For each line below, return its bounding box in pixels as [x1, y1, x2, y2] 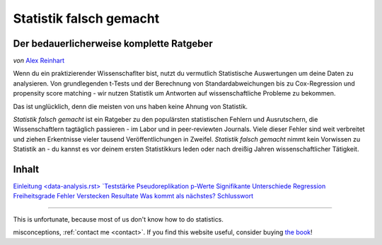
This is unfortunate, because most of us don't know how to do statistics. [13, 215, 224, 223]
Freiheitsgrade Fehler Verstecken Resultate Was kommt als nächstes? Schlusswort [13, 192, 254, 200]
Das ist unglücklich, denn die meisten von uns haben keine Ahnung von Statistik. [13, 102, 248, 110]
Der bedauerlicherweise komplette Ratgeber [13, 38, 213, 50]
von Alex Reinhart [13, 57, 65, 65]
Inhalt [13, 164, 39, 175]
